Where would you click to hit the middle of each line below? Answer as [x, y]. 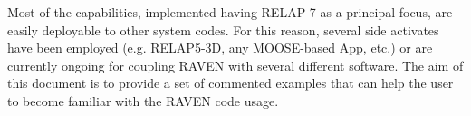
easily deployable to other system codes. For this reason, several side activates [223, 29]
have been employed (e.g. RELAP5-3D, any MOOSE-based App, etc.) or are [220, 48]
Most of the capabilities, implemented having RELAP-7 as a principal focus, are [230, 12]
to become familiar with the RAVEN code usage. [143, 100]
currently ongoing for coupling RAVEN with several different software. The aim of [235, 65]
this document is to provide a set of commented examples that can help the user [231, 83]
